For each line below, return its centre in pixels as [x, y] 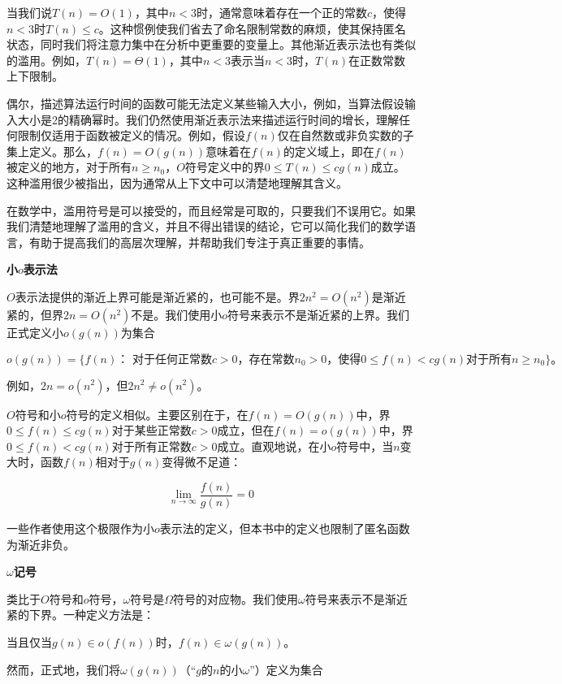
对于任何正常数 [172, 359]
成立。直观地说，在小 [274, 446]
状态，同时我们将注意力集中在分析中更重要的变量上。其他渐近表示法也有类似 [211, 44]
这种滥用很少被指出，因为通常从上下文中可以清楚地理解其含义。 [177, 182]
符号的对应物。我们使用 [236, 598]
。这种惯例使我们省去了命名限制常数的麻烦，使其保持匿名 [252, 28]
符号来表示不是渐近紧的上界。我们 [319, 314]
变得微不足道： [202, 462]
